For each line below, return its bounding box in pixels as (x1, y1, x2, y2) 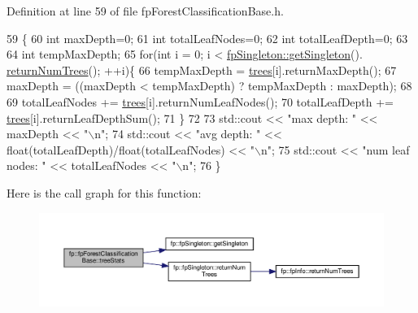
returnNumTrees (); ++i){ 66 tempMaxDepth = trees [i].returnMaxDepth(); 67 (7, 61, 397, 78)
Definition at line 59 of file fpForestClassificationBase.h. (7, 2, 284, 19)
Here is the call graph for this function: (7, 184, 202, 201)
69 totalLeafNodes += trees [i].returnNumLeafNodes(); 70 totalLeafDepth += (7, 93, 394, 110)
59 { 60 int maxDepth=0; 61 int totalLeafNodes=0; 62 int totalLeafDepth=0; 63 (7, 29, 408, 46)
